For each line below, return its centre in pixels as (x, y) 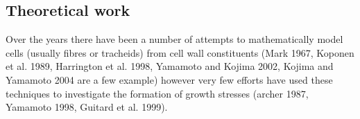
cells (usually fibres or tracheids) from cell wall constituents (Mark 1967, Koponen (180, 52)
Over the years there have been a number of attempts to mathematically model (174, 39)
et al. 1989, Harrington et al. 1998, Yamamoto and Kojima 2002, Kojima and (170, 66)
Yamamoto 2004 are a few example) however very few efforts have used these (169, 79)
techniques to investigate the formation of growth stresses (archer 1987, (157, 93)
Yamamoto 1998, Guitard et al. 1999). (87, 107)
